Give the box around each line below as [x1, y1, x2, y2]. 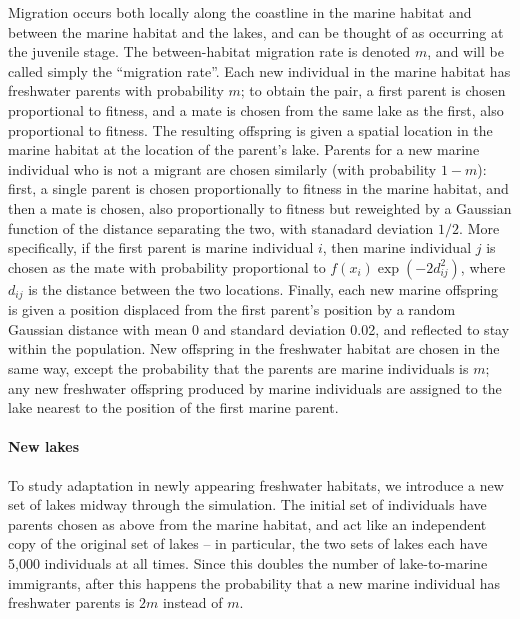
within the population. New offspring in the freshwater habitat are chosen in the [8, 338, 500, 359]
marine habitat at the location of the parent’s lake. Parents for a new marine [8, 139, 480, 160]
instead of [162, 592, 223, 613]
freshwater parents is [8, 592, 135, 613]
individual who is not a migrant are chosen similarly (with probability [8, 158, 437, 179]
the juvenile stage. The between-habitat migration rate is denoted [8, 41, 411, 62]
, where [460, 256, 506, 277]
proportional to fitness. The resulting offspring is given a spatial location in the [8, 119, 493, 140]
